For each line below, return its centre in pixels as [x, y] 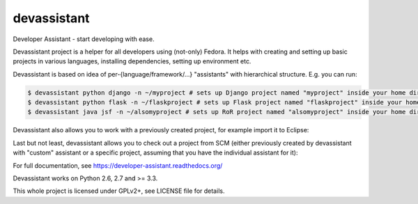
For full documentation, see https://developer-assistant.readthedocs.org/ [118, 165]
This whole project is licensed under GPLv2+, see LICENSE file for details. [119, 191]
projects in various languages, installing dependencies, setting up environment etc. [132, 61]
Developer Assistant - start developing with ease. [84, 39]
